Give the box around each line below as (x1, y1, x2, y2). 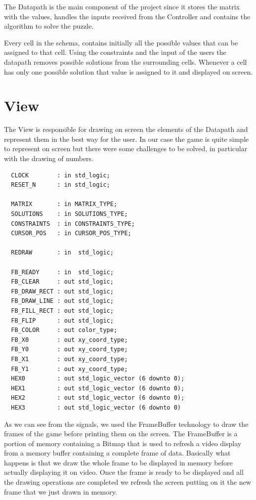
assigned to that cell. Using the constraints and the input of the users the (4, 47, 226, 57)
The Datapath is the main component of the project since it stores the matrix (4, 1, 240, 11)
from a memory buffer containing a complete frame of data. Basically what (4, 448, 231, 458)
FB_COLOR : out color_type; (11, 327, 118, 334)
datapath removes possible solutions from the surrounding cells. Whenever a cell (4, 56, 247, 67)
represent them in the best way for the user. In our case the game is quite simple (4, 133, 249, 144)
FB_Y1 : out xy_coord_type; (11, 365, 128, 373)
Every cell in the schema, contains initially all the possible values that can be (4, 37, 238, 47)
